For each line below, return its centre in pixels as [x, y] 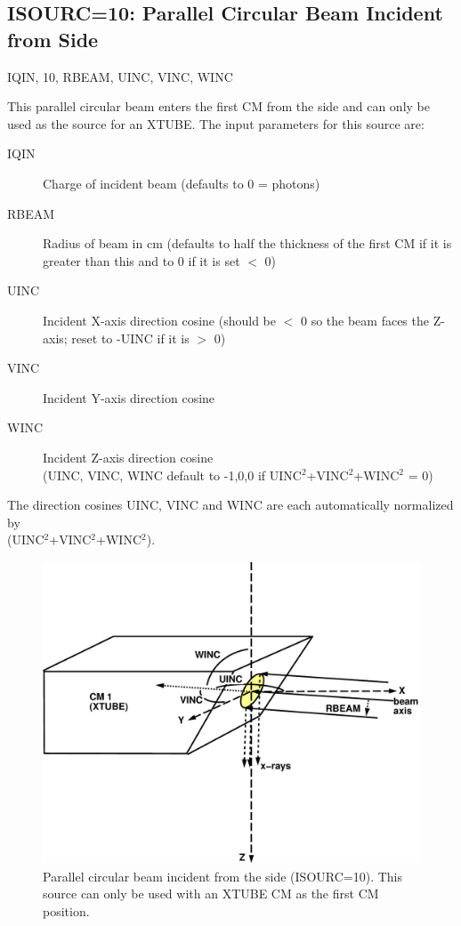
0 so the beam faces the [364, 320]
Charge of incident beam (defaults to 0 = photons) [182, 183]
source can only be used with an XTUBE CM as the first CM [211, 894]
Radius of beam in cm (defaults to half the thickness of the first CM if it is [247, 243]
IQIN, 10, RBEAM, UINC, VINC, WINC [120, 76]
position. [66, 910]
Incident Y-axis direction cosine [129, 397]
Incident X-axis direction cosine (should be [159, 320]
